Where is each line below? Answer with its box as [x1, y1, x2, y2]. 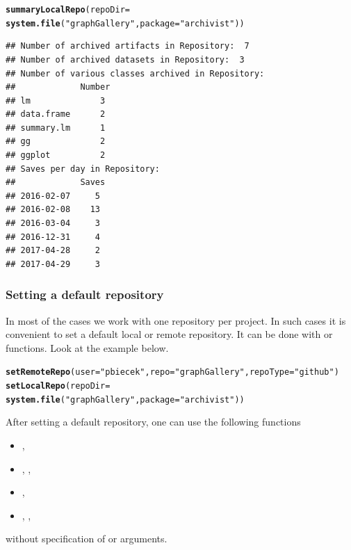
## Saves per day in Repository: [6, 163, 160, 174]
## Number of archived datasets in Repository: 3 [6, 54, 245, 65]
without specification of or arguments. [6, 531, 168, 546]
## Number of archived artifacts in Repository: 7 [6, 41, 250, 51]
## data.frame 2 [6, 109, 106, 120]
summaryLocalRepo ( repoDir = [6, 5, 131, 15]
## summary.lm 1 [6, 122, 106, 133]
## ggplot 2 [6, 150, 106, 161]
